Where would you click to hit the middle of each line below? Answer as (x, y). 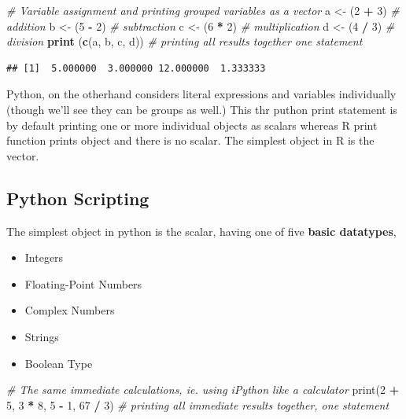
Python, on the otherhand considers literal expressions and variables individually (201, 94)
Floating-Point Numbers (83, 283)
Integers (44, 257)
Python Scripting (78, 198)
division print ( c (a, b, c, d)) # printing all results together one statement (185, 41)
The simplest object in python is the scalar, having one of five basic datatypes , (201, 231)
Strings (42, 336)
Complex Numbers (70, 310)
